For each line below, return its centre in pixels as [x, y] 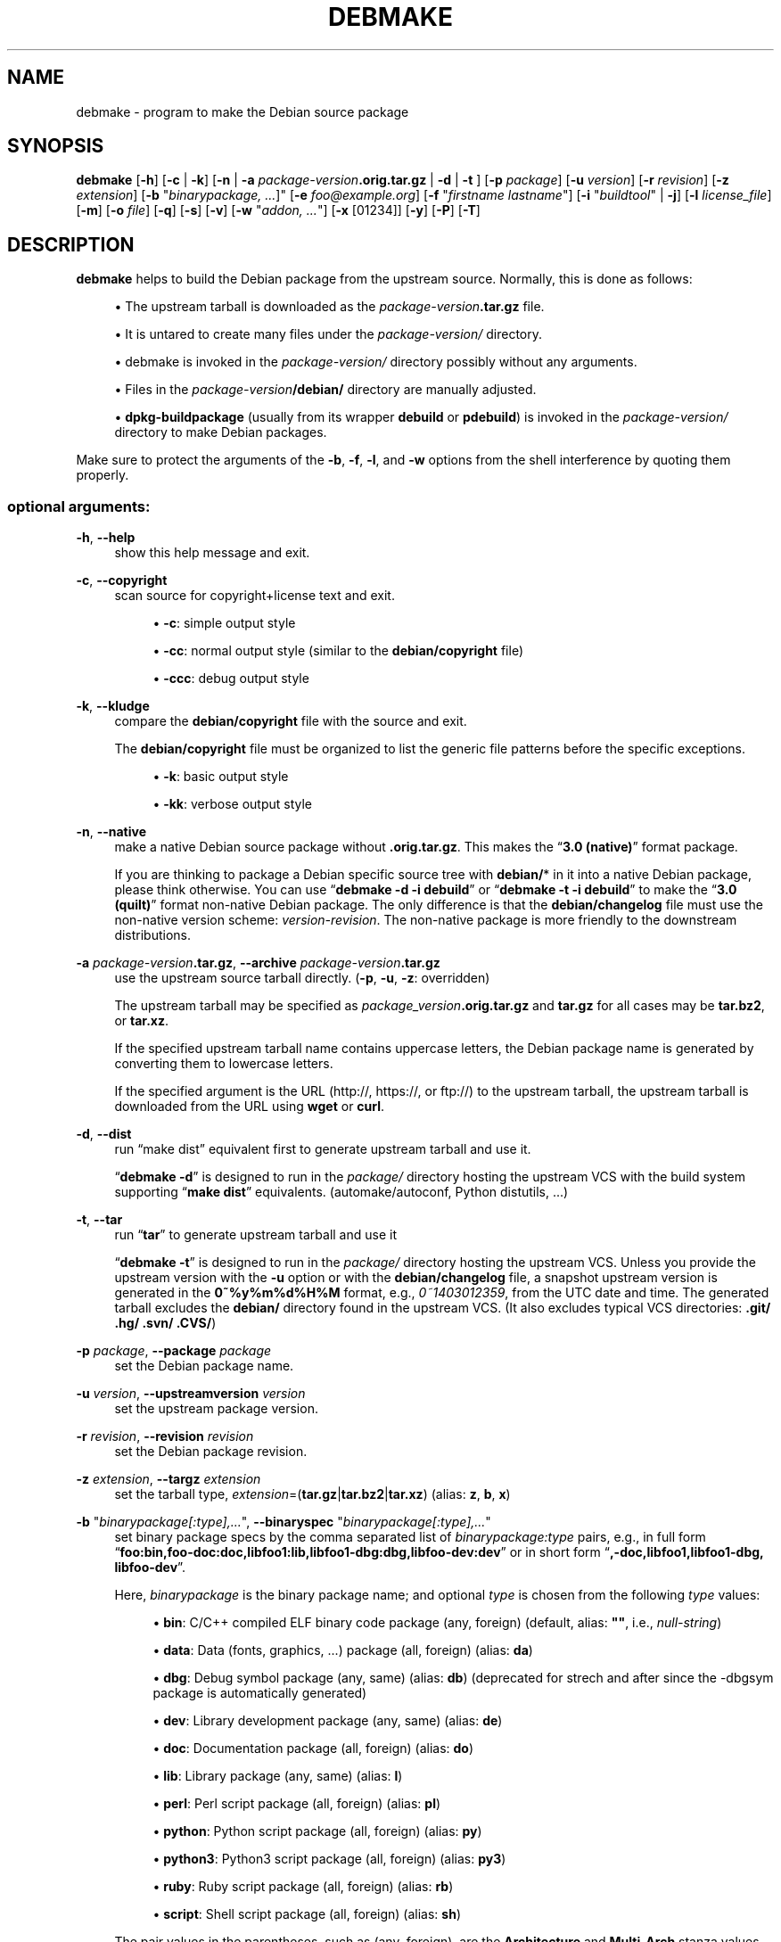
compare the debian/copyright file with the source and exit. [291, 721]
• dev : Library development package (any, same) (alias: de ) [328, 1721]
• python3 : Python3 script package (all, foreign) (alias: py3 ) [329, 1859]
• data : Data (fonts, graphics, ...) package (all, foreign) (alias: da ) [343, 1650]
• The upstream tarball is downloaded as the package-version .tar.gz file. [329, 307]
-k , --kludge [113, 706]
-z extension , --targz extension [169, 1479]
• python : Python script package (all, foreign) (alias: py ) [317, 1831]
